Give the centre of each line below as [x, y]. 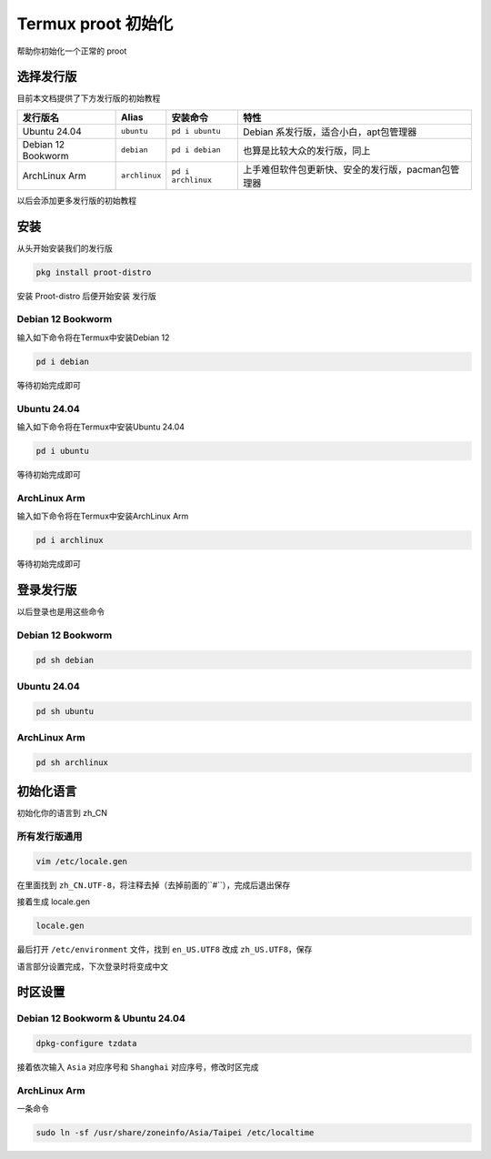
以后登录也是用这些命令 [60, 611]
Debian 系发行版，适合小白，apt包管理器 [330, 132]
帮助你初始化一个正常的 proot [72, 51]
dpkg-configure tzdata [86, 1043]
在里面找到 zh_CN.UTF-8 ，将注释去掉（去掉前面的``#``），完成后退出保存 [154, 885]
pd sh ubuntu [65, 711]
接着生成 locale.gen [54, 902]
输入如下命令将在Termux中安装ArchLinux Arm [103, 516]
